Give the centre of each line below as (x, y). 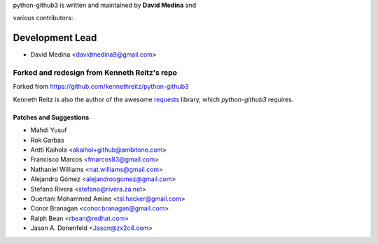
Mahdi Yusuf (49, 130)
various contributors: (43, 18)
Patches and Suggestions (51, 117)
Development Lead (55, 38)
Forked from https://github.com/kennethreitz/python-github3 (101, 87)
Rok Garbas (47, 140)
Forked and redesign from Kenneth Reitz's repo (95, 73)
